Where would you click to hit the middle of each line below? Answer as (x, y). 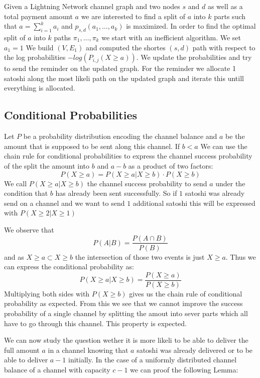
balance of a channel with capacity (57, 369)
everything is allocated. (40, 88)
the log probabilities (35, 57)
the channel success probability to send (147, 183)
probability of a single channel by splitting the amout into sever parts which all (126, 313)
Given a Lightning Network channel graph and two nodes (92, 6)
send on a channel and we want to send (64, 203)
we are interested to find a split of (133, 16)
